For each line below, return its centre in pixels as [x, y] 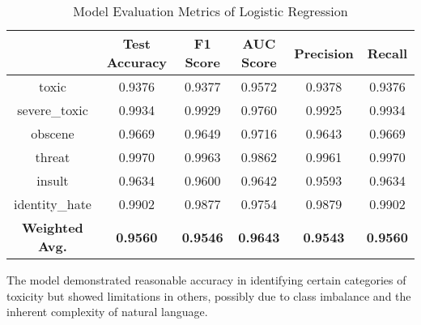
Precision [324, 53]
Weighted [53, 227]
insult [53, 180]
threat [53, 157]
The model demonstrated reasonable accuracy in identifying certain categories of [206, 280]
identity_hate [52, 204]
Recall [387, 53]
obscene [53, 133]
